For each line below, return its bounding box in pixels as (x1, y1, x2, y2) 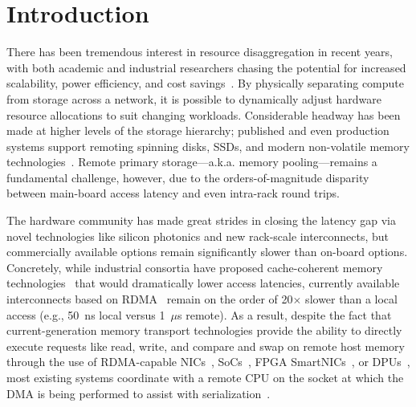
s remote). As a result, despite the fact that (177, 306, 392, 323)
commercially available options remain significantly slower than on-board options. (6, 243, 408, 260)
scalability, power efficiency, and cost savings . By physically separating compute (6, 75, 405, 92)
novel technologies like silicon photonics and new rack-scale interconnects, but (6, 227, 389, 244)
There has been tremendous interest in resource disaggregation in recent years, (6, 43, 394, 60)
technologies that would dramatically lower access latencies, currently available (6, 275, 400, 291)
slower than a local (305, 291, 398, 307)
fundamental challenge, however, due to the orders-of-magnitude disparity (6, 169, 369, 185)
